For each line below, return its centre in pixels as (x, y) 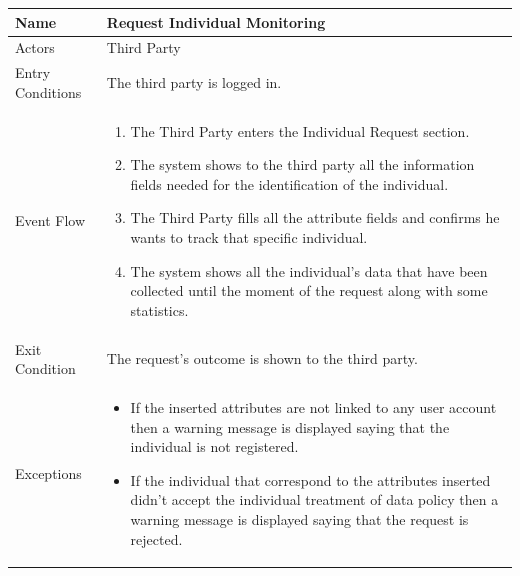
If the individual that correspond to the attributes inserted (310, 479)
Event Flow (50, 220)
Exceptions (48, 472)
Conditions (48, 91)
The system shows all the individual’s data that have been (309, 270)
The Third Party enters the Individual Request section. (300, 130)
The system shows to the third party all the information (302, 164)
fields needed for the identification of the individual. (289, 183)
